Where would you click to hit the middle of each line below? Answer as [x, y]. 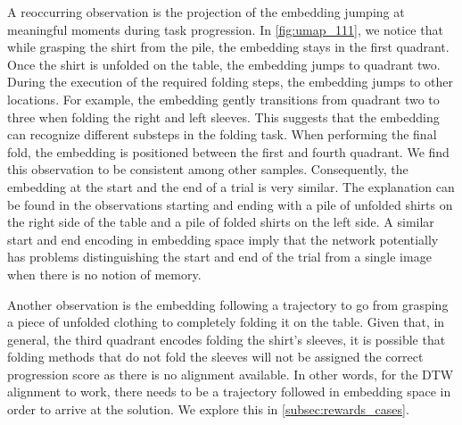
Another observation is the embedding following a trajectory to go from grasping [228, 304]
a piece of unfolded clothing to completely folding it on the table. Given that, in [226, 322]
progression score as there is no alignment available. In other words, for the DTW [231, 374]
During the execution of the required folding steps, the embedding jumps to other [230, 82]
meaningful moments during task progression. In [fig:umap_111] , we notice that [225, 29]
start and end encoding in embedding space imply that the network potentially [223, 239]
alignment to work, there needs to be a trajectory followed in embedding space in [229, 392]
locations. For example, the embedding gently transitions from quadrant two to [223, 99]
